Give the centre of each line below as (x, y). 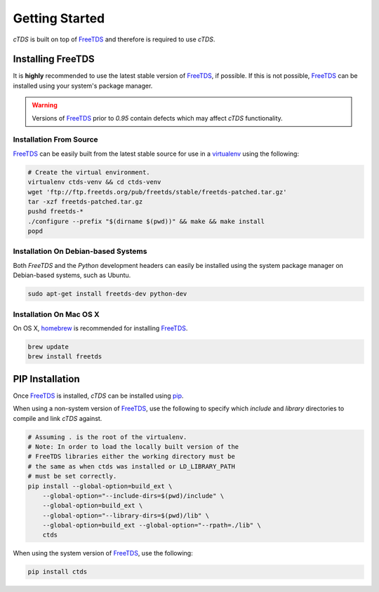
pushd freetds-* (56, 211)
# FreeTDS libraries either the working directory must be (131, 457)
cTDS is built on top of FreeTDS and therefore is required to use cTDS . (114, 39)
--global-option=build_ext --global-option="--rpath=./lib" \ (152, 525)
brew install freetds (65, 357)
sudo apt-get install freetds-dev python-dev (107, 294)
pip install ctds (58, 572)
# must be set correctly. (72, 476)
